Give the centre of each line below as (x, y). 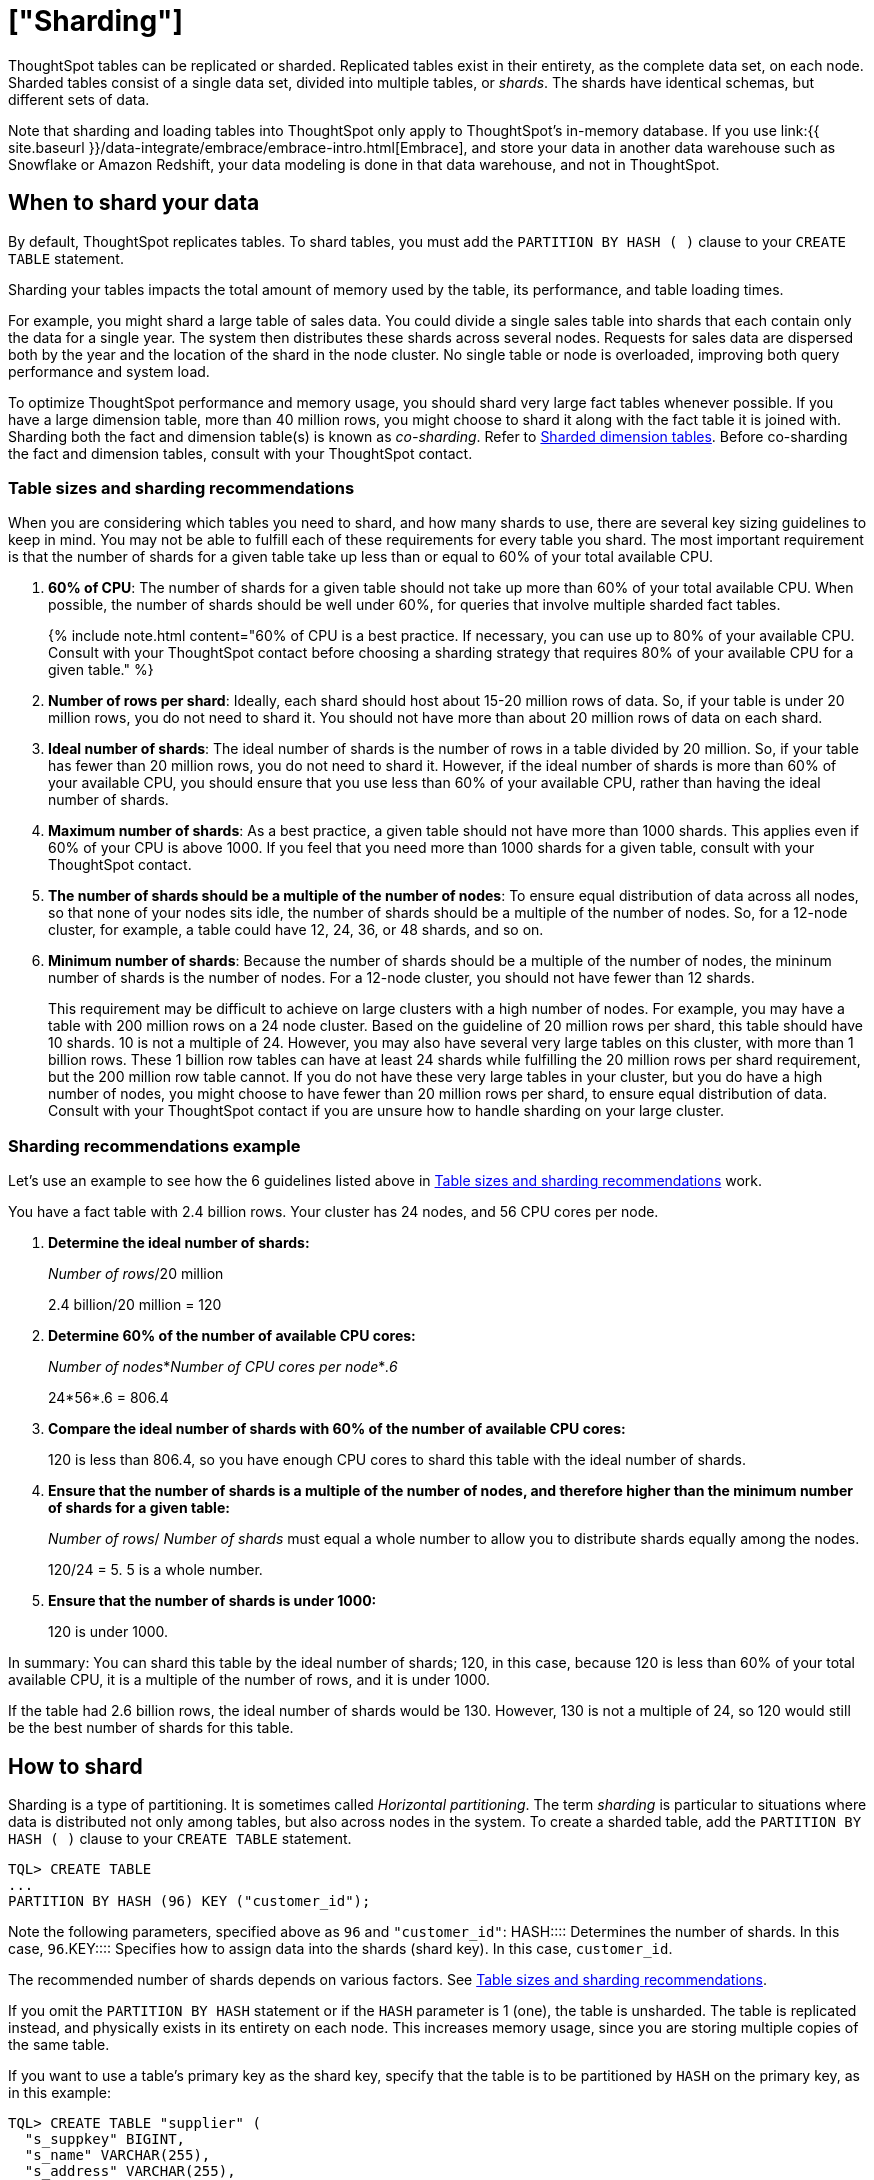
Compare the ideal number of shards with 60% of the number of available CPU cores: (337, 1429)
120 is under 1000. (108, 1632)
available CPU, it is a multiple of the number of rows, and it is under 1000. (249, 1680)
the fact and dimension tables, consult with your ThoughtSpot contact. (240, 453)
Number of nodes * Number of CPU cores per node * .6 (223, 1367)
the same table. (59, 2044)
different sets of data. (79, 99)
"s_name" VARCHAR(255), (117, 2154)
